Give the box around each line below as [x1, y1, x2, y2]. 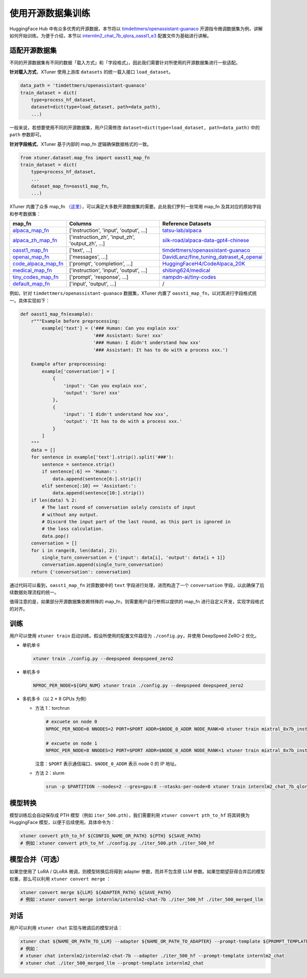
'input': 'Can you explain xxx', [63, 383, 147, 388]
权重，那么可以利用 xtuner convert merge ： [9, 876, 111, 882]
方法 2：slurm [35, 770, 65, 776]
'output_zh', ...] [69, 240, 105, 247]
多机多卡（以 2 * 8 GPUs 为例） [22, 696, 90, 702]
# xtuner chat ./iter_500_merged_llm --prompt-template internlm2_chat [20, 960, 204, 966]
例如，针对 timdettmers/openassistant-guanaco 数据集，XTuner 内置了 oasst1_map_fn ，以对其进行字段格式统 [9, 290, 257, 296]
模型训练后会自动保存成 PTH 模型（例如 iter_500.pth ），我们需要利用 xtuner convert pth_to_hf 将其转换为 [9, 812, 250, 818]
